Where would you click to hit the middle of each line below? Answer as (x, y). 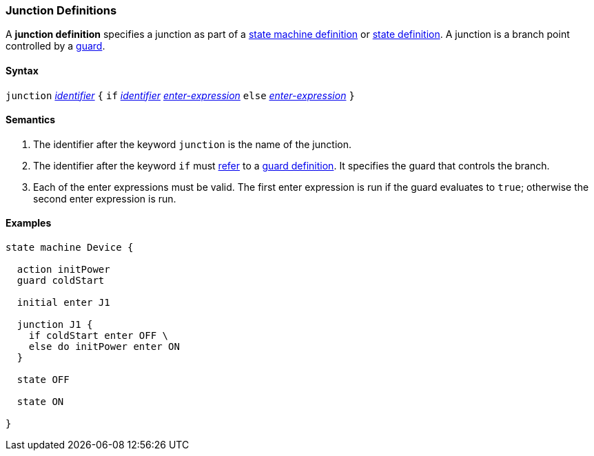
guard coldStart (61, 281)
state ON (40, 402)
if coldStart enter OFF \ (99, 336)
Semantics (31, 120)
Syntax (22, 70)
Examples (29, 223)
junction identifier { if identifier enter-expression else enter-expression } (180, 95)
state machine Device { (70, 248)
